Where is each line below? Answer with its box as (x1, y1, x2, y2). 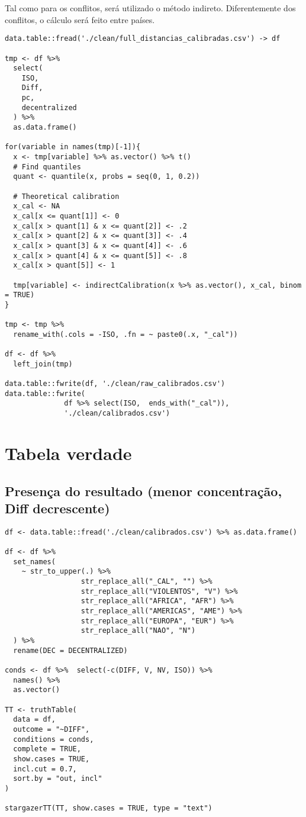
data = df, (13, 715, 56, 724)
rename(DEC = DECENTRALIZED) (13, 646, 128, 655)
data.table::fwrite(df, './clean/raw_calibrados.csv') (5, 379, 226, 388)
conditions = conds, (13, 735, 94, 744)
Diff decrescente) (5, 498, 110, 517)
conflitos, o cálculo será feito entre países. (5, 13, 155, 25)
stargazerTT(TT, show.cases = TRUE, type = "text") (5, 804, 212, 813)
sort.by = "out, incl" (13, 774, 102, 783)
